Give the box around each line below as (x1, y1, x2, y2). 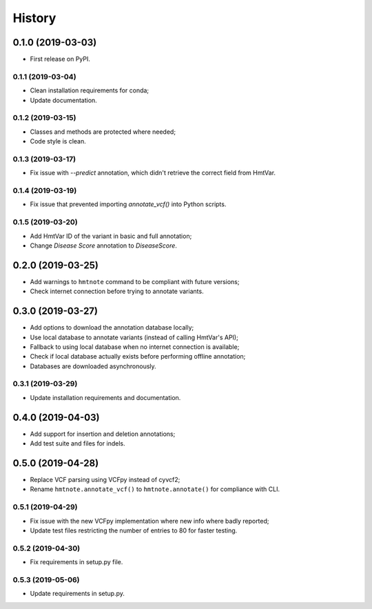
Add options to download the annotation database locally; (30, 323, 194, 332)
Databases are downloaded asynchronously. (30, 362, 156, 370)
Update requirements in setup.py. (30, 590, 125, 598)
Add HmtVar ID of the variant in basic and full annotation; (30, 232, 192, 240)
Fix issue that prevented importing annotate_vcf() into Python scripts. (30, 200, 227, 208)
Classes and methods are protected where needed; (30, 128, 176, 136)
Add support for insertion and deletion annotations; (30, 430, 176, 438)
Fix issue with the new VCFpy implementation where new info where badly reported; (30, 517, 269, 525)
